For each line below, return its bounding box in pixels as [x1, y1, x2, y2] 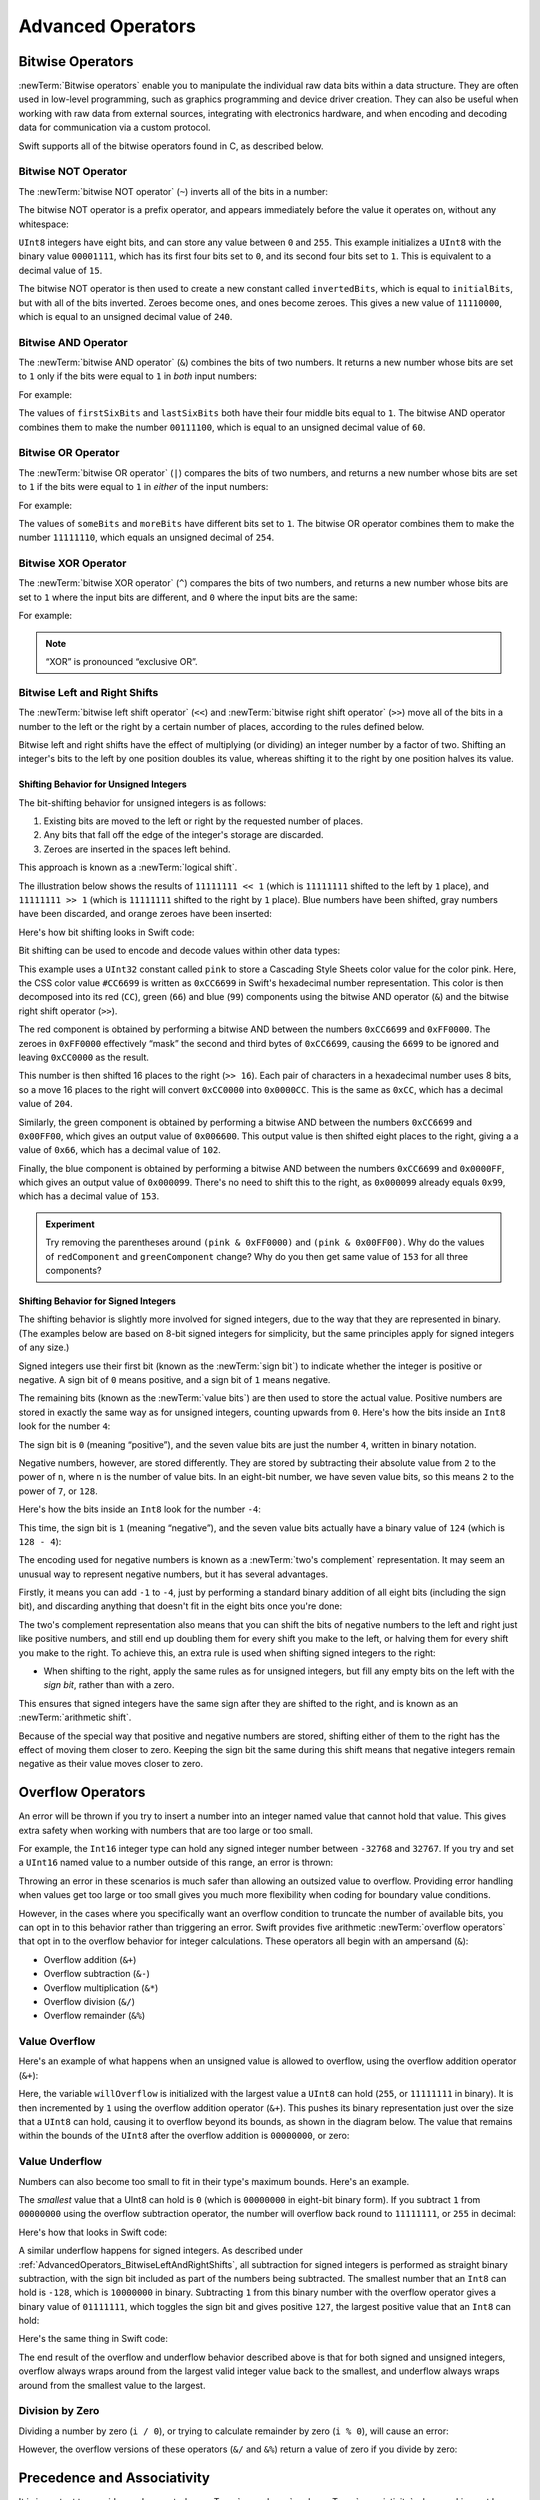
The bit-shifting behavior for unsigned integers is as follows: [18, 796, 267, 809]
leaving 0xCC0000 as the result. [18, 1051, 150, 1063]
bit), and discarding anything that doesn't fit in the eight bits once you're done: [18, 1600, 343, 1612]
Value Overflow [18, 2035, 96, 2049]
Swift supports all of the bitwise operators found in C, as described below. [18, 140, 324, 152]
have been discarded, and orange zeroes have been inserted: [18, 908, 272, 920]
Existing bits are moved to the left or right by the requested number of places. [43, 815, 364, 827]
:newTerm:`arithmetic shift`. [18, 1711, 132, 1724]
